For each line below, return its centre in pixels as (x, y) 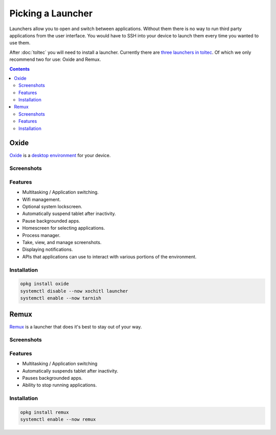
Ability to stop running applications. (60, 385)
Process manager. (41, 235)
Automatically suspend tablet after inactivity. (69, 214)
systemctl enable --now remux (58, 419)
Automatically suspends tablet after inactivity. (70, 371)
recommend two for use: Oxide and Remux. (55, 59)
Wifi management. (42, 199)
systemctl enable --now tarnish (61, 298)
